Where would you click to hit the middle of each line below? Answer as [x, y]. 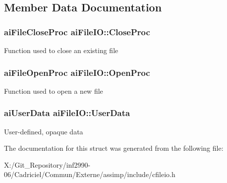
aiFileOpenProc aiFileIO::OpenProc [77, 72]
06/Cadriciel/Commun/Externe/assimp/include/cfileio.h [90, 174]
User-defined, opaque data [44, 131]
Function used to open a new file [54, 91]
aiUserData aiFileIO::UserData [67, 113]
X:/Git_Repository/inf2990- [47, 164]
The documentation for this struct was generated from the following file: [114, 148]
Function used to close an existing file [61, 50]
